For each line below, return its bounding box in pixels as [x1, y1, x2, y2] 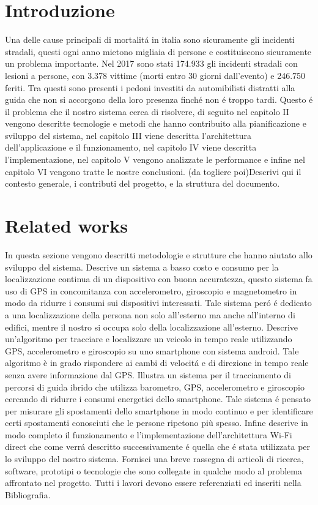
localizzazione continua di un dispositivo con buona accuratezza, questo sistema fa [5, 272, 312, 285]
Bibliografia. [5, 488, 51, 501]
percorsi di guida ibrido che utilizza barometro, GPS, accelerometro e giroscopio [5, 380, 305, 393]
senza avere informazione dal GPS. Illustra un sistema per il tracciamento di [5, 368, 291, 381]
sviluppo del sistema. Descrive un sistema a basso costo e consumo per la [5, 260, 279, 273]
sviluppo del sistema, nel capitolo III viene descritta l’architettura [5, 129, 251, 141]
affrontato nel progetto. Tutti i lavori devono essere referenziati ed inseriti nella [5, 476, 301, 489]
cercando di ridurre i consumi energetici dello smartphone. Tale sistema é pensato [5, 392, 311, 405]
